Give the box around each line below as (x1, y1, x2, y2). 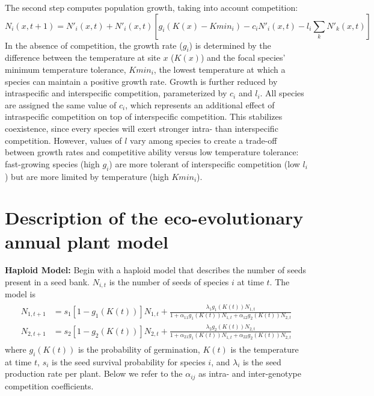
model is (5, 288, 36, 300)
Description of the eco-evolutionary (5, 205, 304, 230)
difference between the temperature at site (5, 51, 161, 64)
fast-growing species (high (5, 157, 100, 170)
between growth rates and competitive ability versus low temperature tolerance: (5, 146, 299, 158)
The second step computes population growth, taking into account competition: (5, 1, 298, 13)
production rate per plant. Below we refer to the (5, 367, 183, 380)
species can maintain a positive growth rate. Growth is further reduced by (5, 75, 278, 87)
